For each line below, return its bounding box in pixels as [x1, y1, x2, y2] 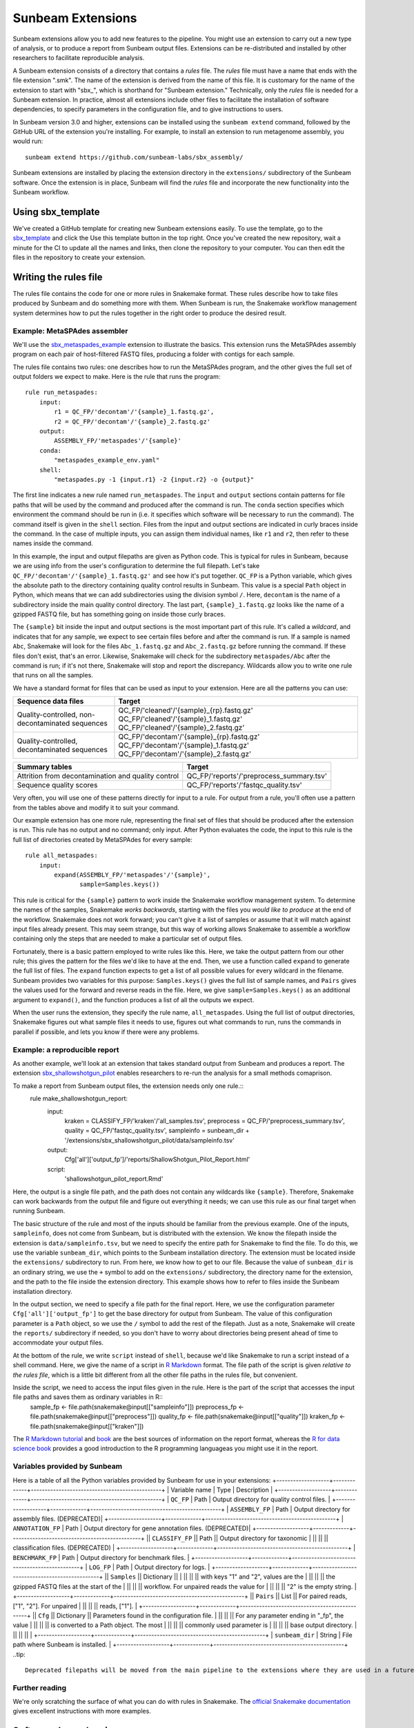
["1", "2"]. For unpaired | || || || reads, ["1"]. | [12, 1602, 137, 1610]
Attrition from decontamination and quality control [17, 771, 179, 781]
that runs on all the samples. [12, 671, 93, 679]
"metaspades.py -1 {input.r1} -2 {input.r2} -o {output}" [54, 476, 255, 483]
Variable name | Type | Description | [170, 1485, 273, 1494]
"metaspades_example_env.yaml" [54, 456, 160, 464]
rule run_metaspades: [25, 388, 98, 397]
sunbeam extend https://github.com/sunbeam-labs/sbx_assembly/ [25, 153, 244, 161]
